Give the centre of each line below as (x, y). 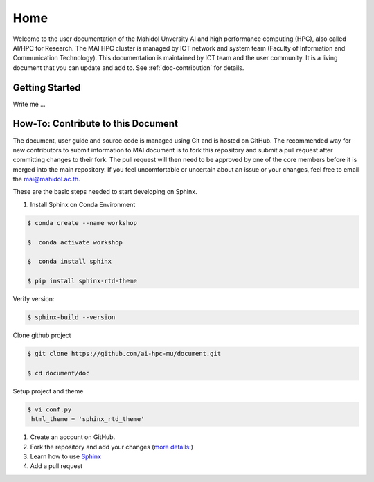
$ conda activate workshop (75, 242)
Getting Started (47, 88)
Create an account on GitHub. (73, 437)
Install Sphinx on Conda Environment (83, 204)
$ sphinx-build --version (71, 318)
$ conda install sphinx (70, 262)
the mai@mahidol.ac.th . (46, 179)
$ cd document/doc (59, 373)
